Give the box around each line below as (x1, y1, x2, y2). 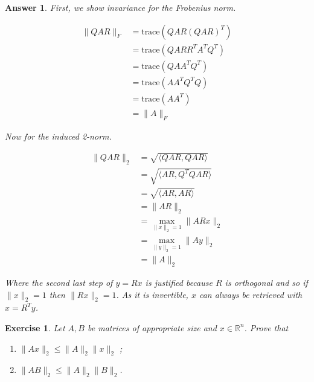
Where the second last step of (5, 276, 113, 288)
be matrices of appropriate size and (87, 321, 217, 334)
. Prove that (244, 321, 289, 334)
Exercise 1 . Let (5, 321, 65, 334)
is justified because (145, 276, 213, 288)
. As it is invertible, (116, 288, 188, 300)
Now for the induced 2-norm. (5, 129, 112, 142)
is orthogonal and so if (225, 276, 308, 288)
